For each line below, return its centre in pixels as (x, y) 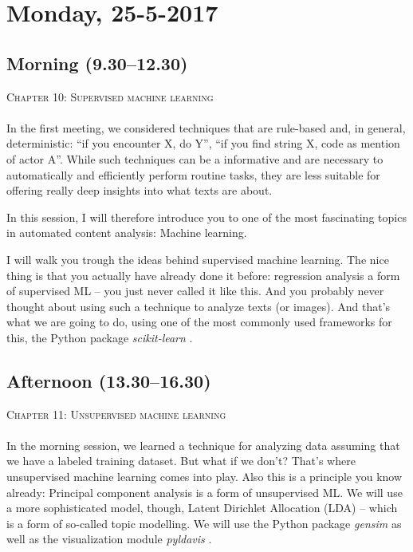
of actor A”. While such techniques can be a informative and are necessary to (195, 158)
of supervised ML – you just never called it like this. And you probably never (195, 291)
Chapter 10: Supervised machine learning (110, 96)
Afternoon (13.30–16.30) (109, 380)
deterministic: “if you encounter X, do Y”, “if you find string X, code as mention (203, 143)
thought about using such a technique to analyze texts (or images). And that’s (199, 306)
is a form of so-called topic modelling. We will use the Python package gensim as (204, 523)
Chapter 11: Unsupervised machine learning (116, 414)
